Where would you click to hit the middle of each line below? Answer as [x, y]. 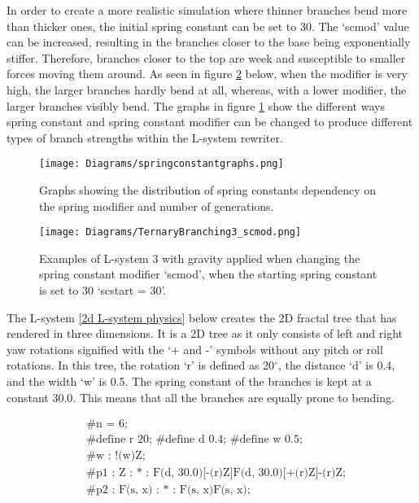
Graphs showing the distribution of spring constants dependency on [208, 190]
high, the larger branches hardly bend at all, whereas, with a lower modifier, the [207, 89]
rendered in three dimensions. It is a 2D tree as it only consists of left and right [205, 333]
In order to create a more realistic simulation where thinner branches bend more [207, 10]
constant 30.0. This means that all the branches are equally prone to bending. [201, 397]
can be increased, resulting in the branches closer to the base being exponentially [209, 42]
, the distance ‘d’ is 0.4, [336, 365]
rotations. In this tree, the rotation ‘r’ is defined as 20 [141, 365]
